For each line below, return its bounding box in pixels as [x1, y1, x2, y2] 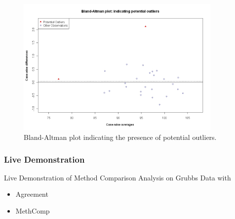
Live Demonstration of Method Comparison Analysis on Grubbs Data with [4, 172, 231, 182]
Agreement [15, 189, 48, 199]
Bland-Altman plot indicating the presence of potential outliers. [24, 131, 217, 142]
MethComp [15, 205, 50, 216]
